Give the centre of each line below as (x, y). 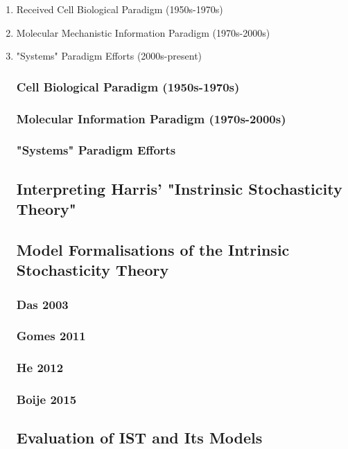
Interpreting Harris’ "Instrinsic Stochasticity (179, 188)
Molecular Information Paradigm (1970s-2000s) (151, 118)
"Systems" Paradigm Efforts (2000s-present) (109, 56)
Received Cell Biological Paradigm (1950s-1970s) (120, 9)
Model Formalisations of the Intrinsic (153, 249)
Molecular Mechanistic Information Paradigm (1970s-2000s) (143, 32)
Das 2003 (42, 304)
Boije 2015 (46, 399)
